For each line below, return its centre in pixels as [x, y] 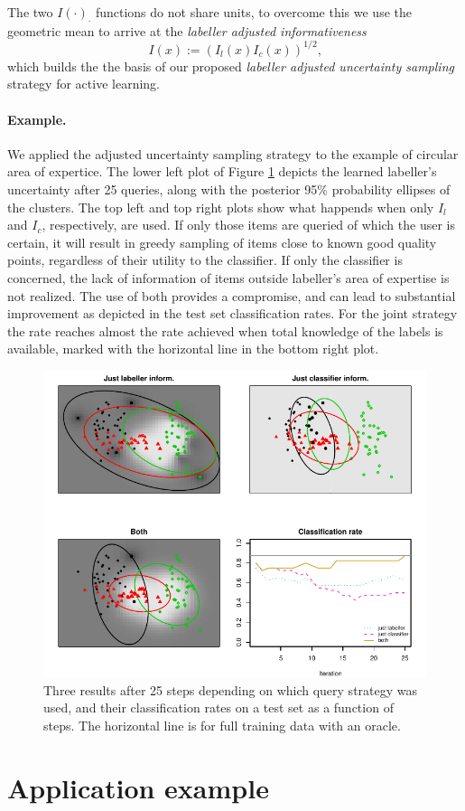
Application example [138, 787]
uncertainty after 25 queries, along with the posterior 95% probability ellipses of [229, 189]
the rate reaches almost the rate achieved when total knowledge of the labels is [225, 330]
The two [30, 12]
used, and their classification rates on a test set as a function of [219, 707]
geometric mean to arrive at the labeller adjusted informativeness [187, 30]
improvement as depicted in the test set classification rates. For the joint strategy [232, 313]
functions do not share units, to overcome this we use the [253, 12]
